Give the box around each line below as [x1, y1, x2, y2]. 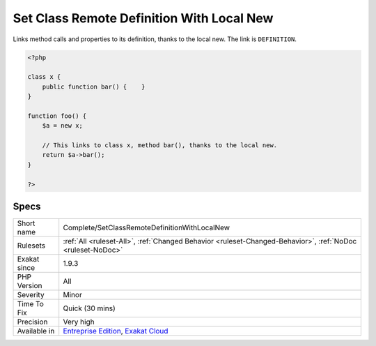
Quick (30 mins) [63, 303, 116, 313]
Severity [17, 290, 45, 300]
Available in [17, 326, 55, 336]
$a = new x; [42, 122, 84, 130]
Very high [63, 317, 95, 327]
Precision [17, 317, 48, 327]
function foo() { [27, 112, 87, 120]
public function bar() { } [42, 82, 146, 91]
